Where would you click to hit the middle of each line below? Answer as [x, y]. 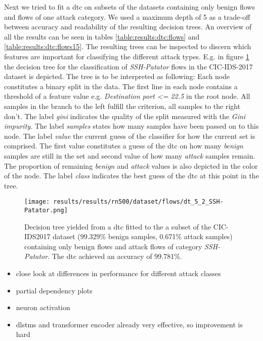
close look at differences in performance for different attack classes [118, 273]
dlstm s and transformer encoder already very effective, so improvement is [129, 324]
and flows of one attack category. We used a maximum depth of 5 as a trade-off [127, 16]
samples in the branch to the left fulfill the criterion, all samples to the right [122, 106]
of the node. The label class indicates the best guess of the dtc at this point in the [131, 176]
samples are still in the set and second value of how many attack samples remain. [130, 155]
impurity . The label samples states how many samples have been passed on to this [131, 126]
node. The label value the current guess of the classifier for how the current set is [130, 136]
